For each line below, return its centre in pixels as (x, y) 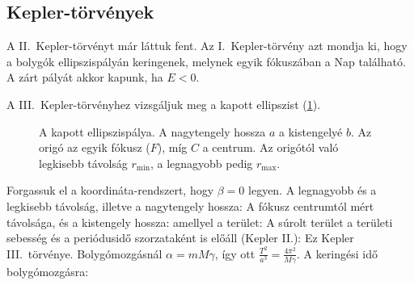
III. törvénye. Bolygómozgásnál (84, 253)
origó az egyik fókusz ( (95, 147)
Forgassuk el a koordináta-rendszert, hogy (110, 190)
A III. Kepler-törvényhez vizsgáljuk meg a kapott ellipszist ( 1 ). (164, 104)
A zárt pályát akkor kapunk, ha (85, 77)
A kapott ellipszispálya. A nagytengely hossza (152, 131)
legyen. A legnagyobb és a (313, 190)
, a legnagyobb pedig (201, 163)
